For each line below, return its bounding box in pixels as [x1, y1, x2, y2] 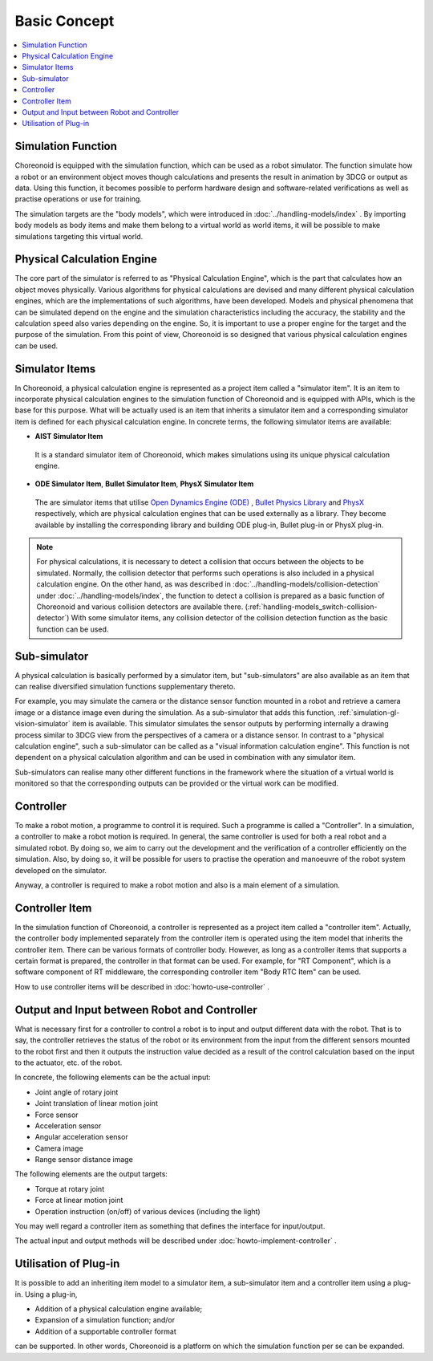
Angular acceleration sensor [34, 1132, 128, 1142]
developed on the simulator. [14, 865, 107, 875]
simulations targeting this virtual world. [14, 231, 144, 241]
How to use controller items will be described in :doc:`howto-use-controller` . [14, 981, 270, 991]
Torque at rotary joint [34, 1184, 104, 1193]
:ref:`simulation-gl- [338, 707, 400, 717]
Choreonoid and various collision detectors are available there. [36, 602, 244, 611]
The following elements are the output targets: [14, 1169, 168, 1179]
